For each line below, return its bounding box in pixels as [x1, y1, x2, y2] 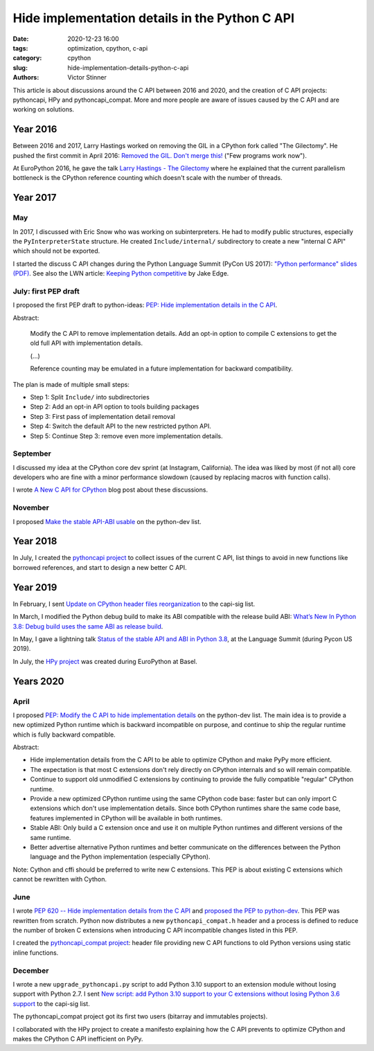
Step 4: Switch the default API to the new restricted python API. [30, 422, 211, 431]
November [12, 503, 50, 512]
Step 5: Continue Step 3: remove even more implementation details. [30, 431, 223, 440]
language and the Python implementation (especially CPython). [30, 852, 211, 861]
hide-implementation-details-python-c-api [67, 63, 189, 72]
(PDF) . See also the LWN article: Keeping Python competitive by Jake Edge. [12, 269, 229, 278]
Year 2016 [12, 123, 57, 135]
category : [12, 54, 42, 62]
